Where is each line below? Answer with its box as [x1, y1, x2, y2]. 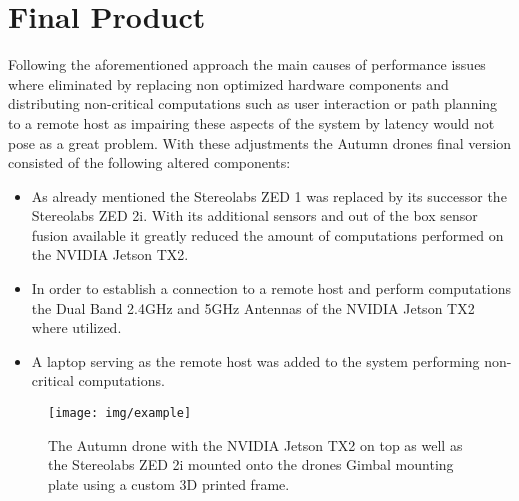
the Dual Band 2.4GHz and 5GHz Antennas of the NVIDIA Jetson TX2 [31, 297, 475, 318]
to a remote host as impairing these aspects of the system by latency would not [8, 112, 495, 133]
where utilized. [31, 317, 122, 338]
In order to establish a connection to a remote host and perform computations [31, 278, 512, 299]
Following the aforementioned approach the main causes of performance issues [8, 54, 486, 75]
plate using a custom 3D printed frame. [48, 473, 290, 494]
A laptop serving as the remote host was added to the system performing [31, 350, 480, 371]
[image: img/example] [48, 406, 192, 421]
